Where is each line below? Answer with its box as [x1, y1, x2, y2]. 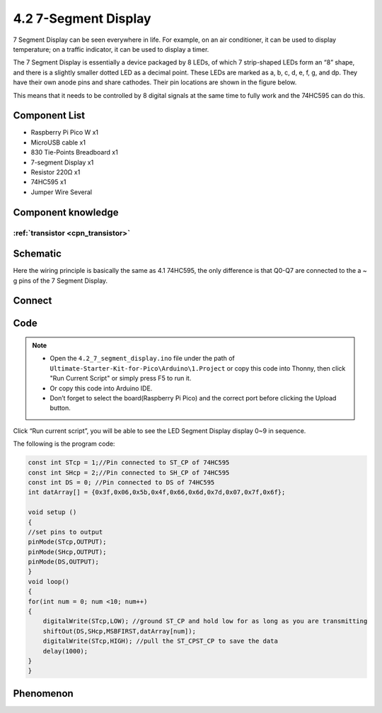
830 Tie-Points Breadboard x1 [30, 148, 118, 157]
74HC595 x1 [30, 178, 66, 186]
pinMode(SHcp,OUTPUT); [28, 548, 107, 556]
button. [50, 404, 71, 412]
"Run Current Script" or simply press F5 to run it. [50, 374, 192, 383]
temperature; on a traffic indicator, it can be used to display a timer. [13, 45, 209, 53]
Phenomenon [13, 687, 74, 700]
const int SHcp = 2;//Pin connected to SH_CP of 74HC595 [28, 468, 230, 476]
